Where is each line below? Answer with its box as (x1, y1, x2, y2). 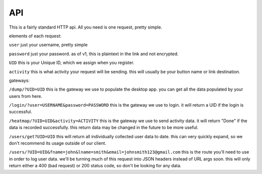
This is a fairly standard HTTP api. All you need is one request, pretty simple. (9, 24, 163, 30)
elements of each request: (9, 33, 62, 39)
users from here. (9, 93, 42, 99)
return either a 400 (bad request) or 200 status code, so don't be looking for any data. (9, 163, 181, 169)
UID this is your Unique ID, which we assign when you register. (9, 60, 134, 65)
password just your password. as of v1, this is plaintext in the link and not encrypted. (9, 51, 179, 57)
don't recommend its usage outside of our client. (9, 141, 107, 146)
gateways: (9, 78, 30, 83)
